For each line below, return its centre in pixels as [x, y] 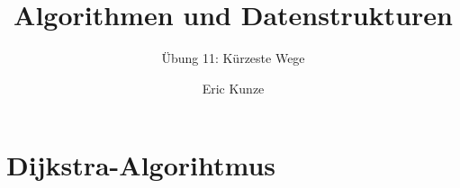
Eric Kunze [233, 88]
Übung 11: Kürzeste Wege [233, 58]
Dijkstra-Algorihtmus [141, 165]
